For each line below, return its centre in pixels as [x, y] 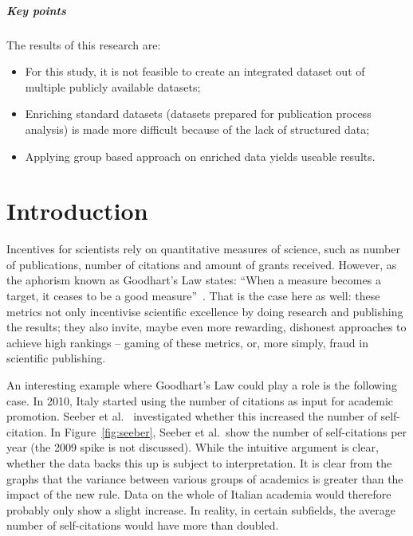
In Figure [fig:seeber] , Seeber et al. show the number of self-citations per [229, 431]
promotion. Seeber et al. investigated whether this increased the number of [192, 416]
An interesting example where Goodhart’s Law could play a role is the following [202, 385]
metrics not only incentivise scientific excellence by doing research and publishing [205, 311]
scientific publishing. [56, 358]
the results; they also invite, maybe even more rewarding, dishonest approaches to [206, 327]
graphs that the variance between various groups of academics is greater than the [205, 478]
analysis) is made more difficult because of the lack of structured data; [197, 129]
